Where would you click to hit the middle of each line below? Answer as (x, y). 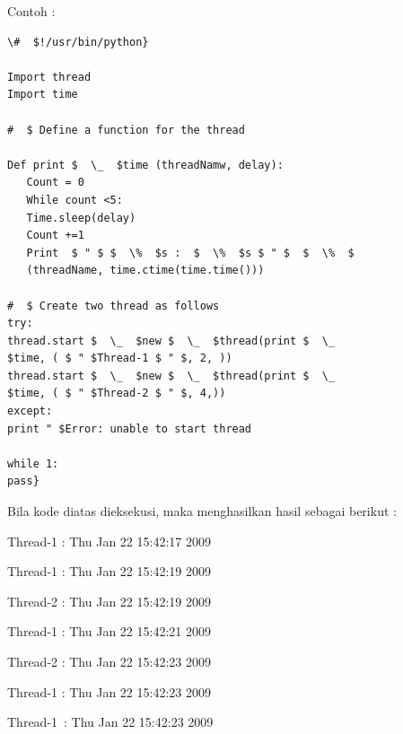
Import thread (49, 77)
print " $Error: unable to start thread (130, 428)
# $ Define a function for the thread (126, 130)
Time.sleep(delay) (81, 218)
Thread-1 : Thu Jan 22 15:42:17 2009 (109, 541)
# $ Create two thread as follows (114, 306)
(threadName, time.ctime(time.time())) (145, 271)
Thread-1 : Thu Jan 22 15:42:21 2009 (109, 631)
